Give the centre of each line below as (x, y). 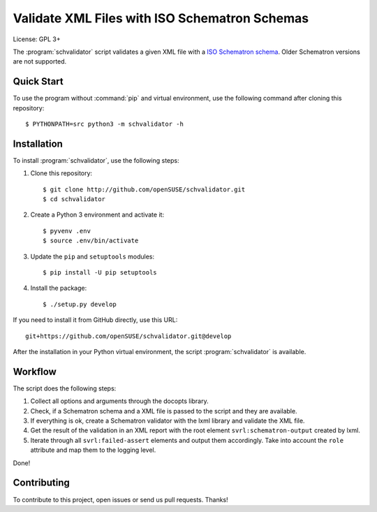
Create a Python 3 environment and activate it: (97, 215)
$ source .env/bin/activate (91, 241)
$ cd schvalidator (74, 199)
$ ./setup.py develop (80, 304)
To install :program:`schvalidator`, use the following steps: (96, 160)
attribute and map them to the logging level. (93, 450)
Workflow (35, 371)
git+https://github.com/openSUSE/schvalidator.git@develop (128, 336)
